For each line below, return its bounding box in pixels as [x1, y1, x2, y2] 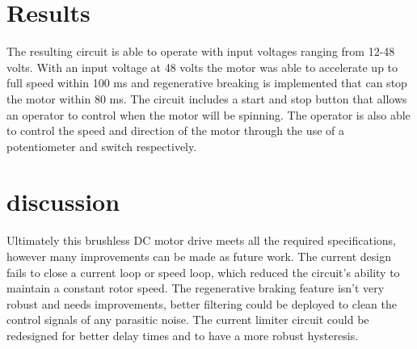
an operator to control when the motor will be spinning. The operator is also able [6, 106, 411, 123]
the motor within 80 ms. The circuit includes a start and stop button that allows [6, 90, 407, 107]
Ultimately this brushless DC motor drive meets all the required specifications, [6, 232, 396, 249]
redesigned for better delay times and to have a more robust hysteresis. [6, 326, 359, 343]
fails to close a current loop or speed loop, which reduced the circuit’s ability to [6, 263, 400, 280]
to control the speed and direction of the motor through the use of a [6, 122, 344, 139]
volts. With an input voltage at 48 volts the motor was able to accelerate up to [6, 58, 398, 75]
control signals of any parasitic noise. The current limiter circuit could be [6, 311, 369, 328]
